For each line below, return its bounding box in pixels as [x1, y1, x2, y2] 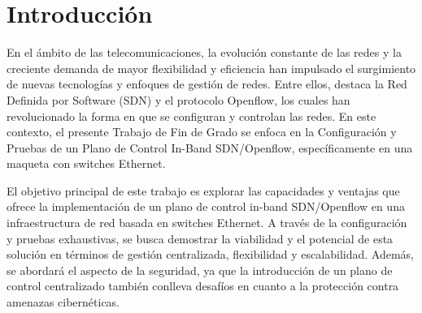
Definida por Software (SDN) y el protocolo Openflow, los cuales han [7, 91, 350, 108]
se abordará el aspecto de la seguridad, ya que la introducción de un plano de [7, 261, 393, 278]
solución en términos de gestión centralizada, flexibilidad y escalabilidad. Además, [7, 246, 414, 263]
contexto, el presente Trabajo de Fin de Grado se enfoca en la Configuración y [7, 123, 397, 140]
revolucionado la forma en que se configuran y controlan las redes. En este [7, 107, 376, 124]
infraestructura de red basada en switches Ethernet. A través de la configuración [7, 214, 407, 231]
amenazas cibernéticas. [7, 294, 120, 311]
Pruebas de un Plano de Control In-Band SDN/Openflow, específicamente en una [7, 139, 413, 156]
